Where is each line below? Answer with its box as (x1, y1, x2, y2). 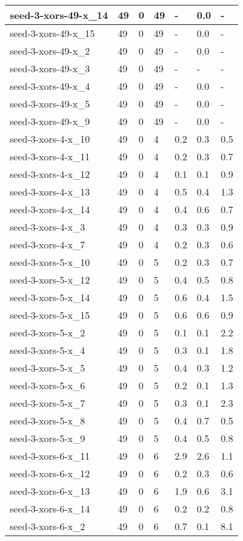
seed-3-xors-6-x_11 (10, 449, 90, 463)
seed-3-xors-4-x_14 (10, 202, 90, 216)
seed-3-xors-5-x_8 (10, 413, 85, 427)
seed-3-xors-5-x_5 (10, 361, 85, 375)
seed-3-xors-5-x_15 (10, 308, 90, 322)
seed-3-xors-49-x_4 (10, 79, 90, 93)
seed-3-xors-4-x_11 (10, 149, 90, 163)
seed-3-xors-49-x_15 (10, 26, 95, 40)
